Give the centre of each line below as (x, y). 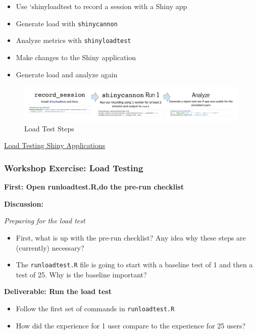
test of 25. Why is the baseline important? (81, 274)
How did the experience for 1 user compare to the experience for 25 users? (131, 325)
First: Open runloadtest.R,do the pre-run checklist (94, 187)
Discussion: (24, 203)
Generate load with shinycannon (67, 23)
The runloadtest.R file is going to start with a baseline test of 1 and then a (134, 265)
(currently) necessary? (50, 247)
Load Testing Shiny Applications (55, 145)
